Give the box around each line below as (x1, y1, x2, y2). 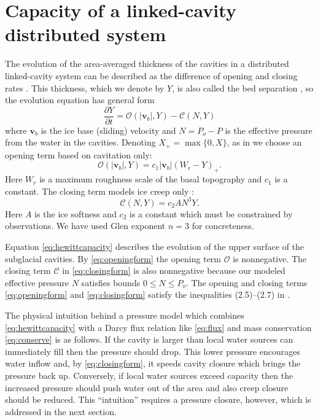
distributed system (5, 21, 166, 47)
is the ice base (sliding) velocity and (41, 123, 176, 136)
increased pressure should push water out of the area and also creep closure (5, 381, 289, 394)
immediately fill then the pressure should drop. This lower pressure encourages (5, 344, 301, 357)
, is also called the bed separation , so (172, 81, 314, 94)
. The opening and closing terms (185, 276, 308, 289)
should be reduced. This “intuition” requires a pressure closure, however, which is (5, 393, 311, 406)
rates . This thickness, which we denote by (5, 81, 165, 94)
